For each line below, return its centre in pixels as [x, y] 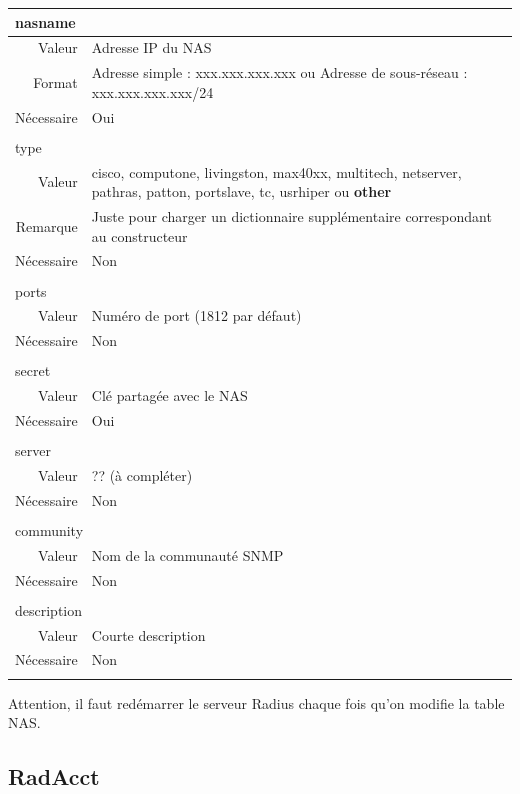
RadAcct [54, 776]
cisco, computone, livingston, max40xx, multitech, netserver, [276, 171]
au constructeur [139, 235]
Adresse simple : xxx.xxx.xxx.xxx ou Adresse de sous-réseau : [279, 72]
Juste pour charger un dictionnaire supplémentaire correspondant [291, 216]
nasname [45, 21]
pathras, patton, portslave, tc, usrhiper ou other [241, 191]
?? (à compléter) [142, 474]
